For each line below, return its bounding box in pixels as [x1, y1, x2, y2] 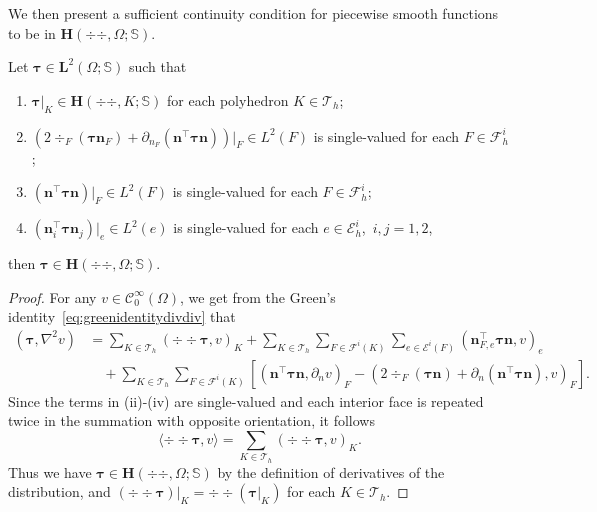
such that [128, 56, 187, 77]
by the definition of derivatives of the [217, 461, 445, 482]
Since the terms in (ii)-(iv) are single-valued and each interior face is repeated [8, 390, 484, 411]
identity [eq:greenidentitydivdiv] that [8, 306, 236, 327]
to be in [8, 22, 56, 43]
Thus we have [8, 461, 92, 482]
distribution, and [8, 481, 111, 502]
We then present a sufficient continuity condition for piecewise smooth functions [8, 3, 499, 23]
